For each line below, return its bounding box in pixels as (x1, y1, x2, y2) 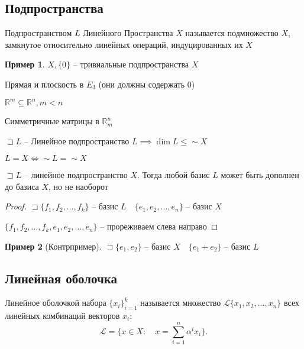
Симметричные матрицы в (5, 115, 99, 127)
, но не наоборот (48, 180, 108, 192)
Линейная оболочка (5, 269, 118, 287)
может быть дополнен (221, 169, 299, 181)
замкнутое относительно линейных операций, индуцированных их (5, 38, 243, 50)
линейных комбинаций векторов (5, 309, 120, 322)
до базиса (5, 180, 39, 192)
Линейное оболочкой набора (5, 296, 106, 309)
